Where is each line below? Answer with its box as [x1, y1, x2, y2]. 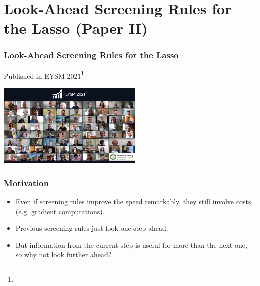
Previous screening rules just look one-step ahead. [15, 223, 168, 233]
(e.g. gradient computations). [15, 206, 105, 216]
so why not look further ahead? [15, 249, 112, 260]
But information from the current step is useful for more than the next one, [15, 239, 247, 250]
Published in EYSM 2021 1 [4, 69, 84, 81]
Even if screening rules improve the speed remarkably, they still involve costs [15, 196, 251, 207]
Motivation [4, 176, 49, 189]
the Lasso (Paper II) [4, 18, 148, 38]
